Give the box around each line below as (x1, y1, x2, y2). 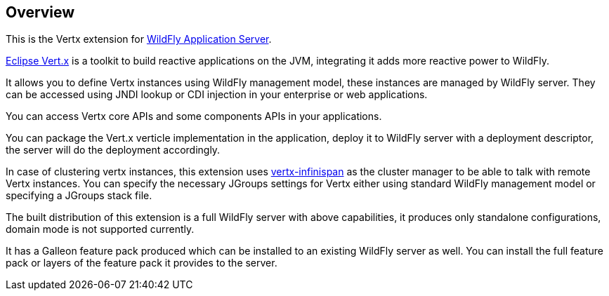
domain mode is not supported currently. (6, 223, 195, 236)
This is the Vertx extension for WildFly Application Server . (6, 33, 272, 46)
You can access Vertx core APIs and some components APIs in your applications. (6, 110, 382, 123)
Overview (6, 4, 75, 21)
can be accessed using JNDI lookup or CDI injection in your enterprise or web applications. (6, 88, 428, 101)
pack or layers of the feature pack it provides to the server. (6, 257, 277, 269)
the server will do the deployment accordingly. (6, 144, 221, 156)
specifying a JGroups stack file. (6, 189, 152, 202)
